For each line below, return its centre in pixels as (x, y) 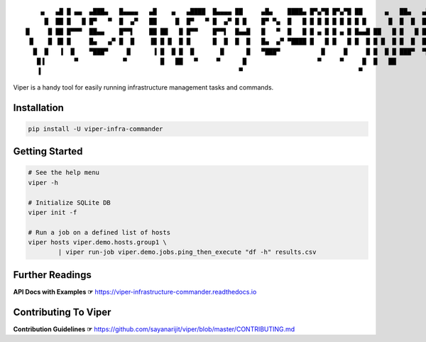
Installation (38, 108)
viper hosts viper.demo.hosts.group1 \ (97, 242)
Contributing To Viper (62, 312)
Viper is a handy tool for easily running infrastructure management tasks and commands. (143, 87)
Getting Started (48, 152)
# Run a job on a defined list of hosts (99, 232)
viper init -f (53, 212)
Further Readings (52, 275)
